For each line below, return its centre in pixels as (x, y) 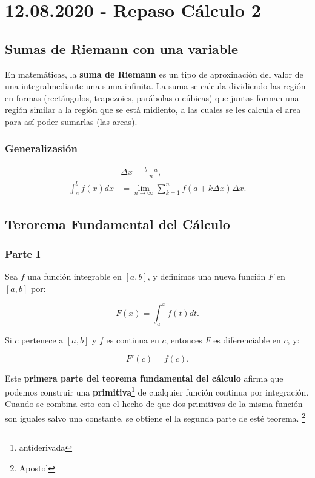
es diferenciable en (247, 339)
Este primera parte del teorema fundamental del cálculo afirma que (144, 378)
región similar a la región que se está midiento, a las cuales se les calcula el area (153, 109)
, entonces (184, 339)
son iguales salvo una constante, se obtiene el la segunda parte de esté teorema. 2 (155, 417)
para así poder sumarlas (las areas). (71, 121)
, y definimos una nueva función (207, 276)
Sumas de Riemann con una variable (122, 48)
